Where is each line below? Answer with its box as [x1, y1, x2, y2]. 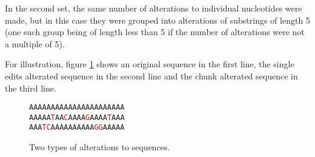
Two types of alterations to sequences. [29, 141, 170, 153]
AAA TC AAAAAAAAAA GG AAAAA [29, 123, 125, 132]
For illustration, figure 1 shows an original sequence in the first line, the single [5, 58, 294, 70]
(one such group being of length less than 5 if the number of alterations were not [5, 25, 305, 38]
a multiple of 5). [5, 37, 65, 50]
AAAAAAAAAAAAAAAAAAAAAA [29, 103, 125, 112]
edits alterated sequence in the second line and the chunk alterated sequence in [5, 69, 298, 82]
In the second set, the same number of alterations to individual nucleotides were [5, 2, 302, 14]
